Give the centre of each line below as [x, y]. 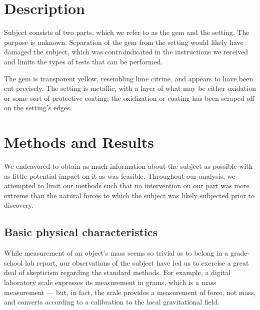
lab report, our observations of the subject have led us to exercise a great [137, 262]
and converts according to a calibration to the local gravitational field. [112, 302]
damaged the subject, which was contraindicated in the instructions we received [126, 52]
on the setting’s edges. [38, 108]
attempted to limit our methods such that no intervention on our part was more [127, 185]
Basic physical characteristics [81, 232]
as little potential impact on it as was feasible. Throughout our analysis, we [120, 175]
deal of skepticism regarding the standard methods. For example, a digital [117, 272]
